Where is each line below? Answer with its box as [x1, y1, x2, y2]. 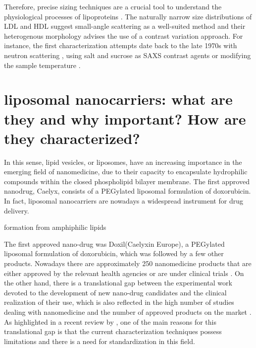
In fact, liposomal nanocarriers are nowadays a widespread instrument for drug [4, 196, 243, 206]
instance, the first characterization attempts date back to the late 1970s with [4, 40, 237, 51]
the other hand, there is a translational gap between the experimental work [4, 278, 232, 288]
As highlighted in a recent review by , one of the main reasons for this [4, 316, 217, 327]
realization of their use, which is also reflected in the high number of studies [4, 297, 234, 307]
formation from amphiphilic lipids [4, 222, 106, 232]
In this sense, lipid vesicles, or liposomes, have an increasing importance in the [4, 156, 242, 167]
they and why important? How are [4, 108, 246, 129]
